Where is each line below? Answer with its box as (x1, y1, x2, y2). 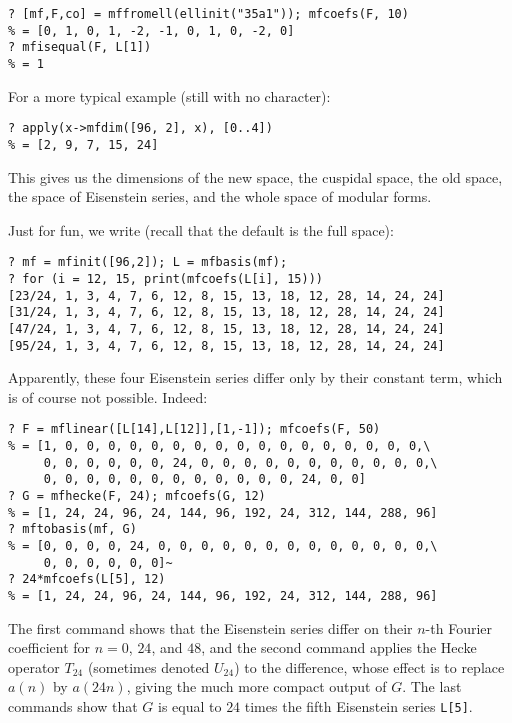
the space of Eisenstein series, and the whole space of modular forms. (8, 186, 432, 207)
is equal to (157, 696, 222, 717)
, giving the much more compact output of (126, 676, 387, 697)
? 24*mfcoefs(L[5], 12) (8, 572, 166, 587)
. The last (402, 676, 462, 697)
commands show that (8, 696, 138, 717)
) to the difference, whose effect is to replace (234, 656, 505, 677)
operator (8, 656, 60, 677)
